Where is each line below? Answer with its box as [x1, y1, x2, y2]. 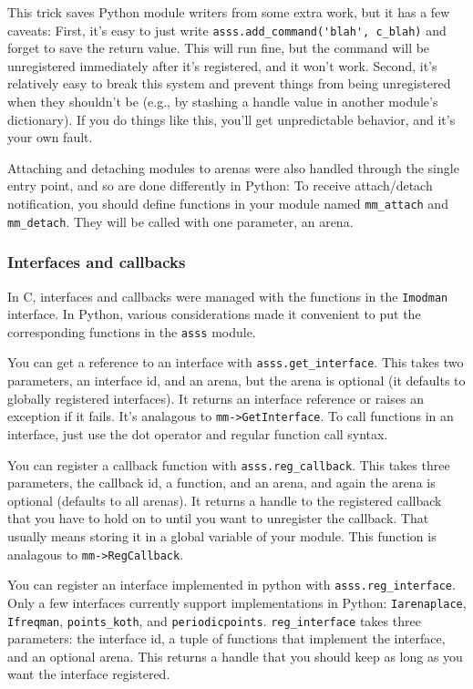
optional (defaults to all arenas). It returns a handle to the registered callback [7, 490, 442, 509]
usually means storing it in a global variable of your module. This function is [7, 526, 437, 545]
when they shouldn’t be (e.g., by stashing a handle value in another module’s [7, 92, 438, 111]
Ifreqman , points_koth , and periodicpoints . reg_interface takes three [7, 611, 421, 630]
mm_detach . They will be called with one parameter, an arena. [7, 211, 354, 231]
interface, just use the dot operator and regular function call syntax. [7, 424, 388, 443]
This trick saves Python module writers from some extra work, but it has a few [7, 3, 450, 21]
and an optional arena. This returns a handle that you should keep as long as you [7, 646, 463, 665]
